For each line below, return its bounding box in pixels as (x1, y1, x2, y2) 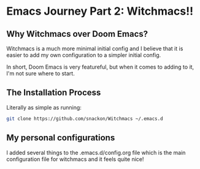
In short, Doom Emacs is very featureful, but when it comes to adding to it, (6, 63, 194, 70)
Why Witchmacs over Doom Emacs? (6, 29, 148, 39)
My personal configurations (6, 133, 115, 143)
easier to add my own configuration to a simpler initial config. (6, 51, 161, 59)
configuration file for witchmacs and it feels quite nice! (6, 155, 144, 163)
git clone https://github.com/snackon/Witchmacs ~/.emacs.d (6, 115, 164, 122)
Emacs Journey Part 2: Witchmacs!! (6, 4, 194, 18)
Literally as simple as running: (6, 103, 82, 111)
